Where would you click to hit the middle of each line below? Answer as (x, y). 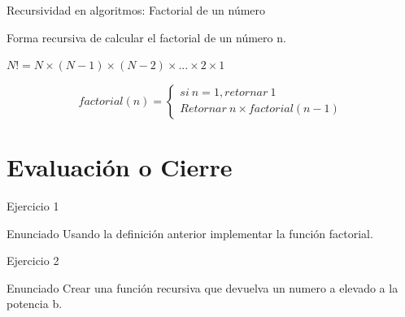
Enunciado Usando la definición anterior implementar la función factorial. (190, 233)
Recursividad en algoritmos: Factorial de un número (136, 10)
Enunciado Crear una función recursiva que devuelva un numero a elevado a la (202, 287)
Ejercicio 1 (33, 205)
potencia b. (35, 304)
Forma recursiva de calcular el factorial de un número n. (146, 37)
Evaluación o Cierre (120, 166)
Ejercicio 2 (33, 261)
